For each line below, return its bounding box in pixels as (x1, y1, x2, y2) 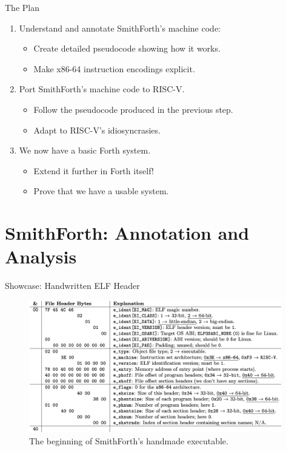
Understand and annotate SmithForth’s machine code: (19, 21, 221, 34)
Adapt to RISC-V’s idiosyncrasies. (33, 123, 161, 136)
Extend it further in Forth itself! (33, 164, 154, 177)
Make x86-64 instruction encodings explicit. (33, 62, 195, 75)
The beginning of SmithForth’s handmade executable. (29, 434, 228, 447)
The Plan (5, 1, 39, 13)
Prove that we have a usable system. (33, 185, 169, 197)
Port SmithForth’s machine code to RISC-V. (19, 83, 185, 95)
